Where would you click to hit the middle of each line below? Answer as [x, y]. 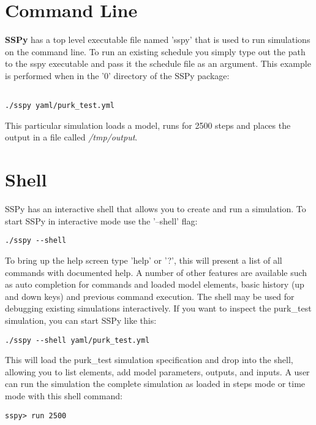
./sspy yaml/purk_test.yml [60, 106]
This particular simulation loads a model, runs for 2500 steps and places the [148, 125]
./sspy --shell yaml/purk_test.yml [77, 340]
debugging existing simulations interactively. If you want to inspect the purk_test [158, 308]
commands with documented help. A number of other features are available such [156, 272]
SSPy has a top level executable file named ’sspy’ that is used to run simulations [158, 40]
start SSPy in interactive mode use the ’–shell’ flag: [101, 220]
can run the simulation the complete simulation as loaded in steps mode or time [155, 384]
